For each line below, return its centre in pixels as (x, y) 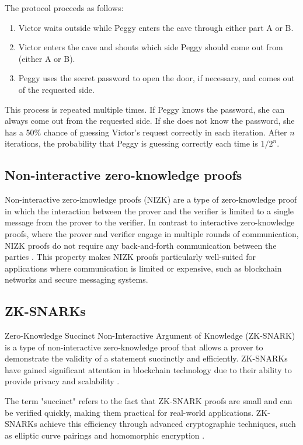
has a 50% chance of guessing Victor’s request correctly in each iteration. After (146, 132)
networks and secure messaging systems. (76, 279)
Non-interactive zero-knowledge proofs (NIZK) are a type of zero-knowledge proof (151, 199)
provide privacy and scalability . (62, 381)
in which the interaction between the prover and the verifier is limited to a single (149, 211)
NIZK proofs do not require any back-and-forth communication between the (141, 245)
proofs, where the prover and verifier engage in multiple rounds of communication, (152, 233)
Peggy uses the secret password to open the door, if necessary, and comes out (156, 78)
